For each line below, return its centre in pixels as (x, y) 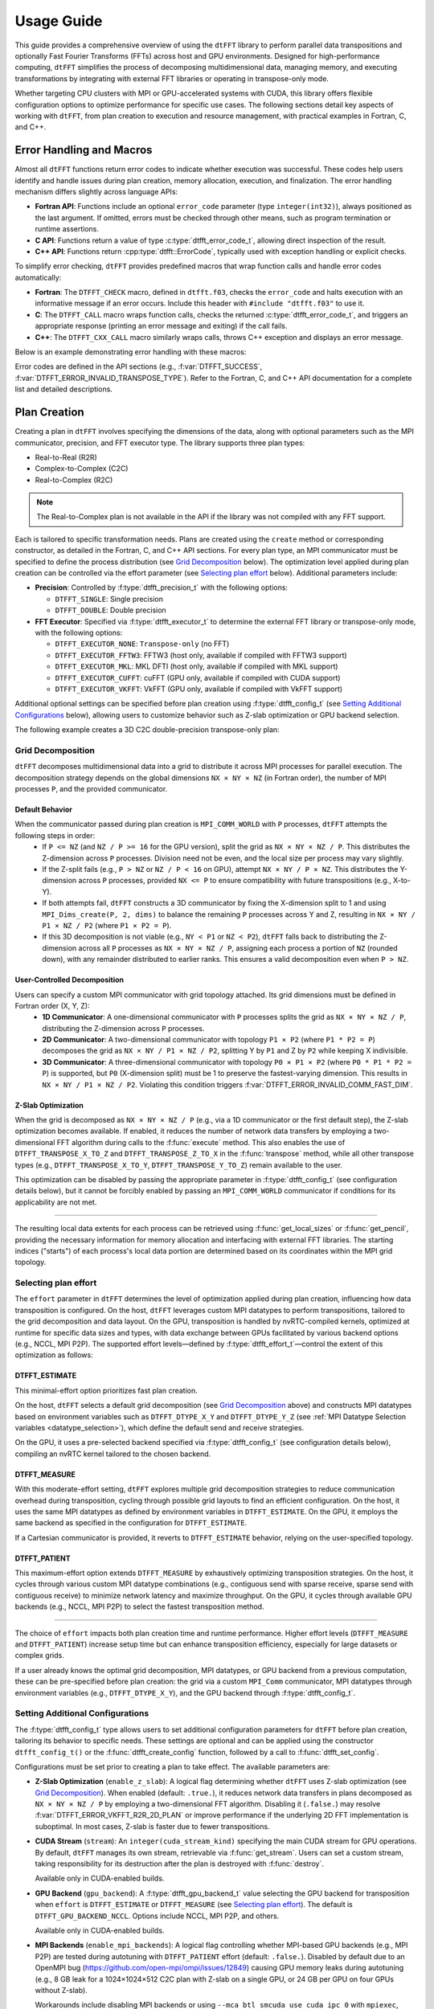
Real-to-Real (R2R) (66, 457)
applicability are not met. (56, 1202)
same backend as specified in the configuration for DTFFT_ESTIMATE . (131, 1523)
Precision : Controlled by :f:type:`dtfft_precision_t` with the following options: (162, 587)
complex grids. (39, 1655)
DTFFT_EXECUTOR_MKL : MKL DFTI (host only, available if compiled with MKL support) (197, 666)
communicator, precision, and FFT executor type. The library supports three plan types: (160, 443)
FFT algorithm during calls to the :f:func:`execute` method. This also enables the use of (201, 1142)
